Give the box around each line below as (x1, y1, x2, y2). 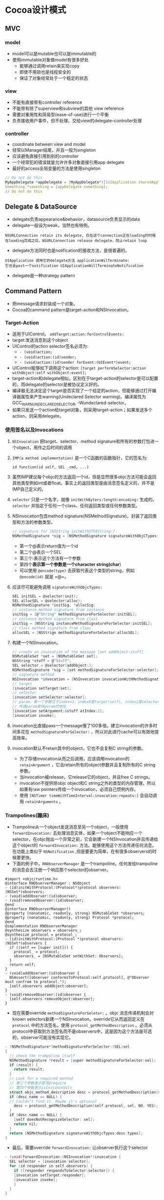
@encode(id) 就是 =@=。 (19, 573, 69, 579)
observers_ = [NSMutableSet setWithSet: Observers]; (14, 954, 123, 959)
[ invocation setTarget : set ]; (12, 686, 72, 691)
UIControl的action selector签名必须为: (12, 343, 88, 349)
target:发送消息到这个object (12, 337, 68, 343)
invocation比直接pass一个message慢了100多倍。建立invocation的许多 (12, 723, 153, 729)
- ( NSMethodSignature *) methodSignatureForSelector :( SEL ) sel (5, 1044, 130, 1049)
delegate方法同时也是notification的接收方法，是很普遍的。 (12, 247, 129, 253)
